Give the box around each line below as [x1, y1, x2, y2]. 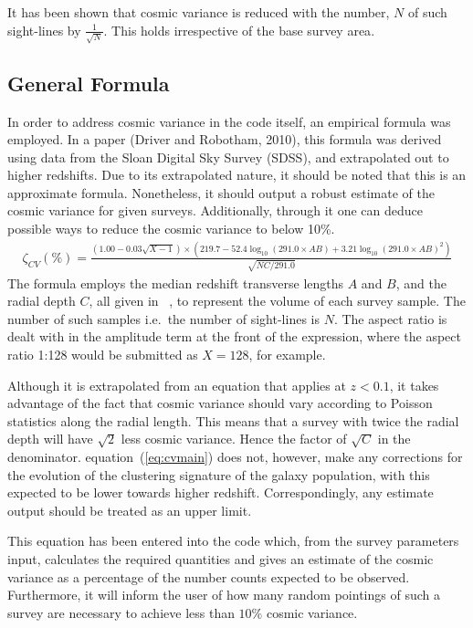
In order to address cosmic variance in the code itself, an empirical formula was [7, 111, 451, 131]
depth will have [7, 429, 93, 448]
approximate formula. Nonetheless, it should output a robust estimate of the [7, 183, 435, 202]
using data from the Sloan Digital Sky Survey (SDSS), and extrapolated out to [7, 147, 449, 166]
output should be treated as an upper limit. [7, 500, 252, 519]
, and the [395, 273, 447, 292]
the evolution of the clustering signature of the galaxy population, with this [7, 465, 430, 484]
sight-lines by [7, 20, 81, 39]
